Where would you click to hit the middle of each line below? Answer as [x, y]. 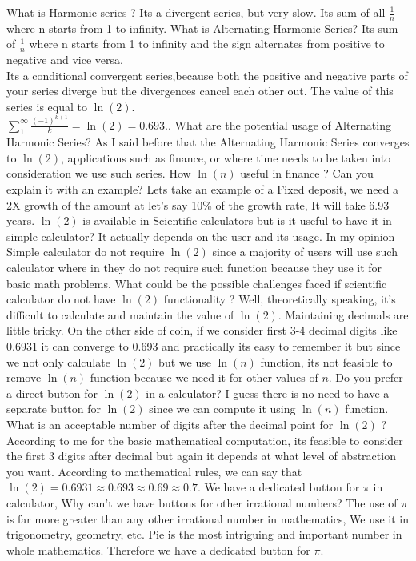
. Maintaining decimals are [343, 314]
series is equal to [47, 107]
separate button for [54, 409]
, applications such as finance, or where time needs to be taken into [226, 157]
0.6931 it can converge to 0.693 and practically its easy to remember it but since [204, 346]
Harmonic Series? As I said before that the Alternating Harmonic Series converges [208, 142]
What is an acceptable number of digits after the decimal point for [170, 424]
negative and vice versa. [65, 60]
